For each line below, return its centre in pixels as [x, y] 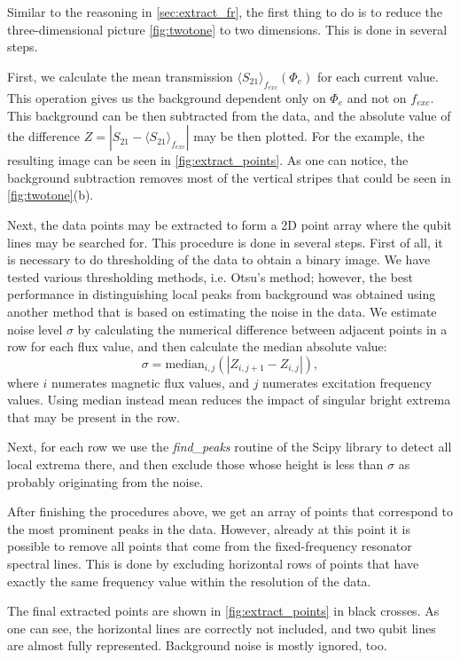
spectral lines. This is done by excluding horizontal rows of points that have [213, 564]
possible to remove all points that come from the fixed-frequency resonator [210, 546]
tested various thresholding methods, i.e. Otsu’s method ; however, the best [210, 276]
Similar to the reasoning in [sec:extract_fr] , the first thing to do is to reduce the [225, 12]
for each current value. [378, 76]
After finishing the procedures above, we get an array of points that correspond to [230, 511]
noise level [35, 329]
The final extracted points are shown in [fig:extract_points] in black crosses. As [223, 611]
